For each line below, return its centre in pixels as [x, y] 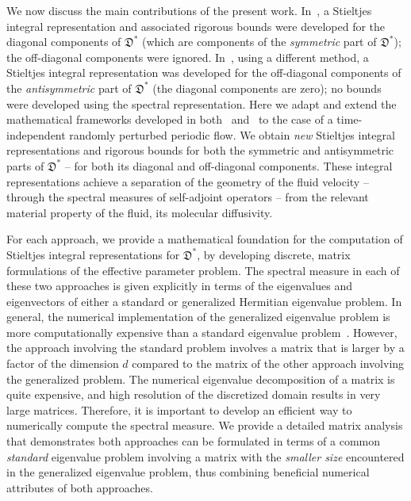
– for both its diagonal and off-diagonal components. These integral [229, 165]
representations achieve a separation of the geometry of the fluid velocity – [188, 181]
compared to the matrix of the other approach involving [268, 363]
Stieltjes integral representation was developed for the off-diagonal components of [204, 73]
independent [36, 134]
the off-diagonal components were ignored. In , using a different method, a [188, 57]
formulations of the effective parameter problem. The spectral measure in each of [203, 270]
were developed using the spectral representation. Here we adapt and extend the [202, 103]
